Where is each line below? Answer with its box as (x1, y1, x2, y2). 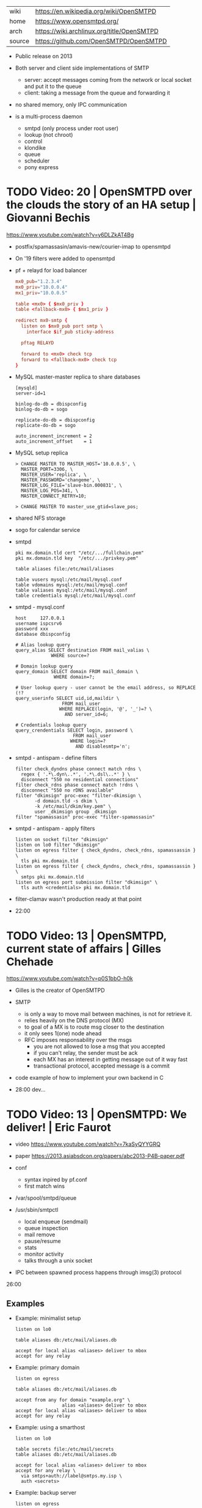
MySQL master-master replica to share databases (15, 373, 140, 381)
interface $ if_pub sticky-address (26, 329, 114, 335)
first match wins (24, 1182, 65, 1190)
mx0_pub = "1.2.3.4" (15, 278, 62, 285)
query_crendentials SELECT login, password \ (15, 727, 133, 734)
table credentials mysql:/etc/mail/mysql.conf (15, 592, 136, 599)
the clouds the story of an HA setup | (6, 198, 197, 212)
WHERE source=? (51, 653, 90, 659)
